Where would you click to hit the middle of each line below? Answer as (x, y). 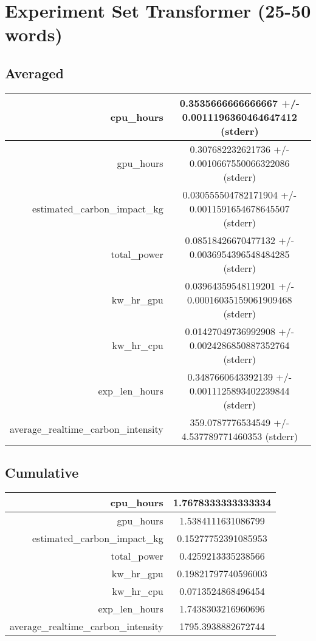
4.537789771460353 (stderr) (239, 436)
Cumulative (42, 473)
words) (34, 34)
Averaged (34, 73)
